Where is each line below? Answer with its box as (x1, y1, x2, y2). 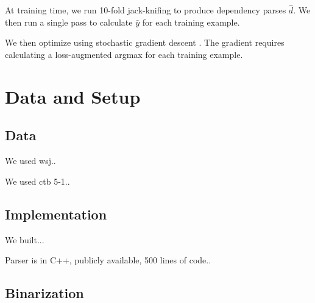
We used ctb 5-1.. (5, 174, 70, 187)
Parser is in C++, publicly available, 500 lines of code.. (5, 254, 211, 266)
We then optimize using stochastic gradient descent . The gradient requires (5, 36, 285, 49)
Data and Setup (5, 84, 141, 109)
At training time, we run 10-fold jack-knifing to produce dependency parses (5, 4, 286, 16)
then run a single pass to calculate (5, 15, 133, 28)
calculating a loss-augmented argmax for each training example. (5, 48, 243, 60)
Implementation (5, 204, 107, 223)
